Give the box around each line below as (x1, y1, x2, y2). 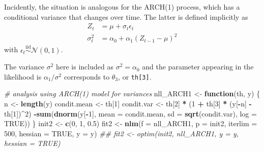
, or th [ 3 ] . (118, 71, 152, 82)
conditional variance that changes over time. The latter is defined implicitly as (4, 11, 248, 22)
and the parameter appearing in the (142, 61, 254, 72)
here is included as (55, 61, 113, 72)
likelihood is (4, 71, 42, 82)
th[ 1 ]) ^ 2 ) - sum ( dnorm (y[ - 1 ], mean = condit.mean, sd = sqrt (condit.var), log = (4, 108, 257, 119)
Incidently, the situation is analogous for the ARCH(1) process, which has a (4, 2, 240, 12)
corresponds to (64, 71, 110, 82)
